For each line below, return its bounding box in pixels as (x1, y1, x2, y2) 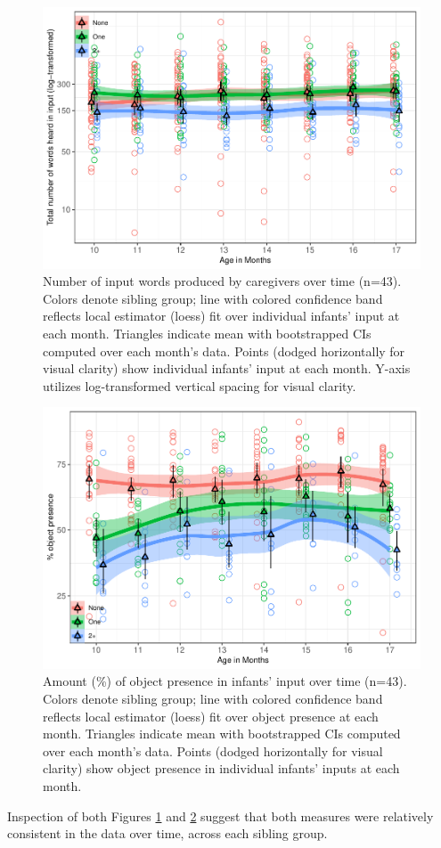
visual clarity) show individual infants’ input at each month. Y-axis (43, 359, 411, 378)
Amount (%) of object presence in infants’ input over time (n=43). (43, 672, 407, 690)
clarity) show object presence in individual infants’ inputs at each (43, 759, 400, 778)
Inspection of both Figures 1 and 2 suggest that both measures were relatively (7, 806, 434, 825)
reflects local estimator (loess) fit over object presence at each (43, 706, 379, 725)
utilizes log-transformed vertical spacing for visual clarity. (43, 376, 356, 395)
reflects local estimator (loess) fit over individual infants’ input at (43, 306, 400, 325)
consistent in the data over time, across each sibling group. (7, 824, 328, 843)
